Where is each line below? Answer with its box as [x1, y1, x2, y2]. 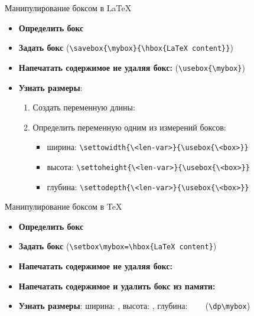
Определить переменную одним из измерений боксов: [32, 120, 226, 133]
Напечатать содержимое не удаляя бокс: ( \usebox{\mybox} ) [18, 61, 245, 73]
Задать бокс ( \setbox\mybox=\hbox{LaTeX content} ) [18, 240, 217, 252]
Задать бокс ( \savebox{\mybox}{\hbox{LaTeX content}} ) [18, 41, 233, 54]
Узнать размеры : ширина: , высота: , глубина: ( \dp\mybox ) [18, 299, 250, 312]
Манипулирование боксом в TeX [5, 200, 122, 213]
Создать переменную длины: [32, 101, 135, 113]
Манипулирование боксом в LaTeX [5, 2, 132, 14]
